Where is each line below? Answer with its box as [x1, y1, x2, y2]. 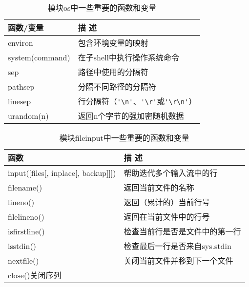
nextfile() [8, 254, 39, 266]
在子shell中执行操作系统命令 [78, 52, 179, 63]
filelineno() [8, 210, 44, 222]
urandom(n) [8, 110, 49, 121]
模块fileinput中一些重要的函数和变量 [59, 132, 189, 143]
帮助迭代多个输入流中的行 [124, 167, 218, 178]
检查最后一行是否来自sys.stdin [124, 240, 231, 251]
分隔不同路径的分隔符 [78, 81, 156, 92]
